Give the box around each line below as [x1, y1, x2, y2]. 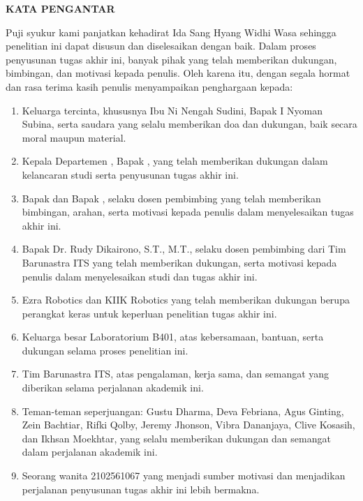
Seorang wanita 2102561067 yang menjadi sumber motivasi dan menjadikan [22, 468, 346, 483]
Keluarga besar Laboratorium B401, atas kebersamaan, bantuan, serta [22, 329, 324, 344]
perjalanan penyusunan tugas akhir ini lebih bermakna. [22, 481, 260, 496]
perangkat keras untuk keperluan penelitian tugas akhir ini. [22, 306, 277, 320]
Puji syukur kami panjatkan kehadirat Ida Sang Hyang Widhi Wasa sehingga [6, 24, 336, 39]
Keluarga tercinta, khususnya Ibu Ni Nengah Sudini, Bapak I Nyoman [22, 103, 323, 117]
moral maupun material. [22, 130, 126, 144]
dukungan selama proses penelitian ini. [22, 343, 188, 357]
